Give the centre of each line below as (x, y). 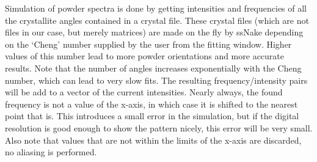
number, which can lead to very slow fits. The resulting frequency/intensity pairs (156, 80)
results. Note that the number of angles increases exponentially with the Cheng (153, 68)
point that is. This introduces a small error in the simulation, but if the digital (152, 116)
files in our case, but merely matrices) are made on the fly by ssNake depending (154, 32)
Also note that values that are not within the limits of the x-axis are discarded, (153, 140)
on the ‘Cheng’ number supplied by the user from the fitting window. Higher (148, 44)
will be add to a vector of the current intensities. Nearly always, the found (144, 92)
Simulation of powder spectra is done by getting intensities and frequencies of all (156, 8)
